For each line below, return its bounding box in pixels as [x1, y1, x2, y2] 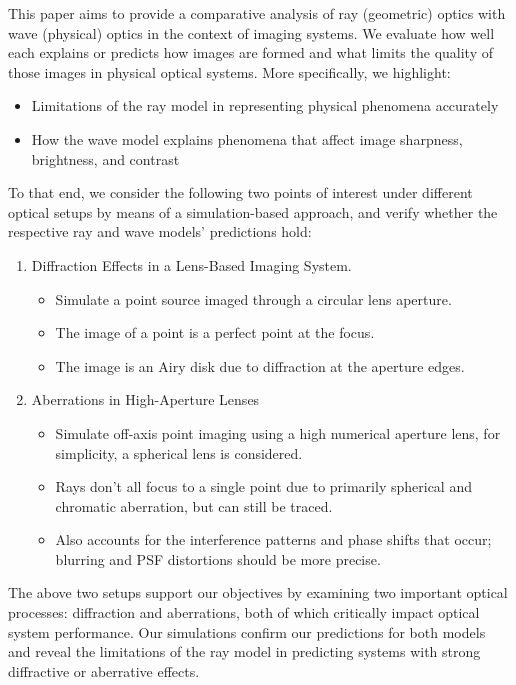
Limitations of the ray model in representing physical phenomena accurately [31, 95, 499, 116]
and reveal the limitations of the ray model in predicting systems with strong [8, 641, 481, 662]
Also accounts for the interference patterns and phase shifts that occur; [55, 529, 492, 550]
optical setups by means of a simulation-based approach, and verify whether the [8, 201, 498, 222]
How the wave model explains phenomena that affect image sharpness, [31, 128, 463, 149]
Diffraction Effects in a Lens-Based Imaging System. [31, 254, 352, 275]
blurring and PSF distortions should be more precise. [55, 548, 381, 569]
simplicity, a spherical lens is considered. [55, 442, 303, 463]
